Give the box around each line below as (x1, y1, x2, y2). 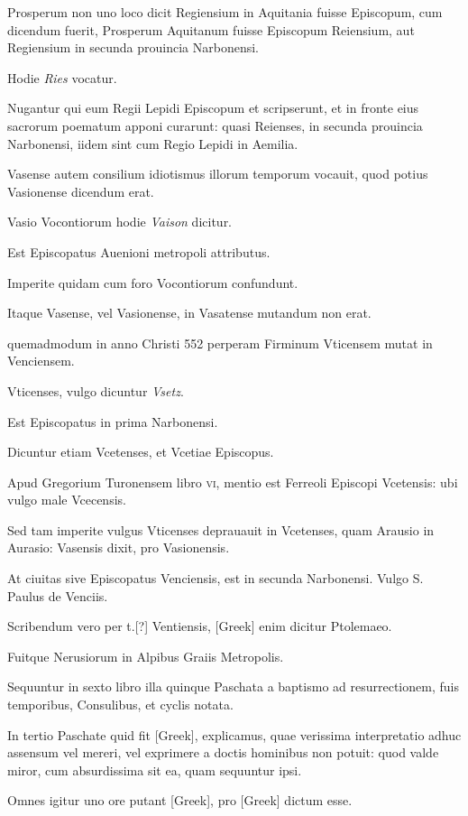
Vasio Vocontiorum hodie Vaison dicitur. (7, 212, 233, 231)
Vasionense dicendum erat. (7, 181, 154, 200)
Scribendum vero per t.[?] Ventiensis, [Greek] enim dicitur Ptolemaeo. (7, 617, 392, 635)
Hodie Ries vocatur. (7, 68, 117, 87)
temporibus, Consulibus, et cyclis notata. (7, 695, 234, 714)
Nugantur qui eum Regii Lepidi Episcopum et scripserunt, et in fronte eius (7, 98, 419, 117)
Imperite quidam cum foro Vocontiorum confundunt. (7, 273, 298, 292)
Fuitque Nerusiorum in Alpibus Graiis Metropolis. (7, 646, 284, 665)
